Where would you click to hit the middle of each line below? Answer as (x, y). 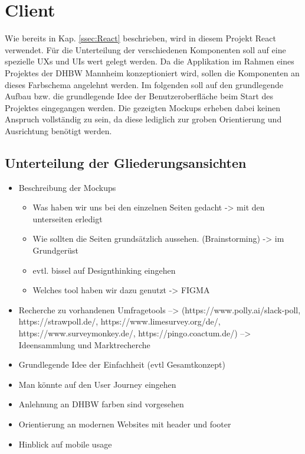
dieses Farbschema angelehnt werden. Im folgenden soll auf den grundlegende (144, 84)
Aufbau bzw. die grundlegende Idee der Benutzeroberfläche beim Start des (139, 96)
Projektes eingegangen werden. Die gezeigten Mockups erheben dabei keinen (142, 107)
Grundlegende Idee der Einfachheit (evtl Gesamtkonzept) (122, 364)
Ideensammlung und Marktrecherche (84, 344)
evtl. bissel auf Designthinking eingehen (104, 270)
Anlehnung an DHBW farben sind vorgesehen (101, 404)
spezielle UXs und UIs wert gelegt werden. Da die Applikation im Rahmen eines (150, 61)
